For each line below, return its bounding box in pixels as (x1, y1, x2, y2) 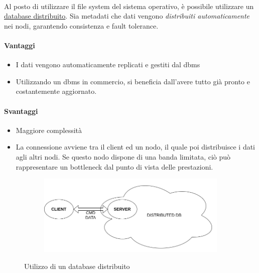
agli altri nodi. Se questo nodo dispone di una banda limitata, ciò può (16, 151, 231, 162)
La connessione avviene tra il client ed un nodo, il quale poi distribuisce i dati (16, 142, 255, 152)
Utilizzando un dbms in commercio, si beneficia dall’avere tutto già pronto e (16, 76, 250, 86)
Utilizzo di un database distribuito (24, 260, 130, 271)
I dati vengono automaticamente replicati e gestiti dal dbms (16, 59, 200, 70)
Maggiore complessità (16, 124, 82, 135)
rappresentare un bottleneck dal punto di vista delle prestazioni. (16, 161, 213, 172)
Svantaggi (4, 105, 38, 116)
